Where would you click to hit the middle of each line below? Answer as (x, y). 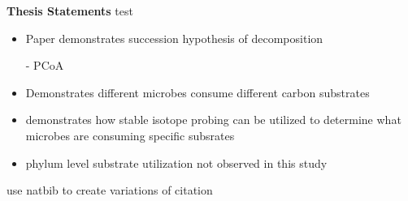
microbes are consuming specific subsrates (130, 135)
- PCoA (45, 65)
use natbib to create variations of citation (110, 190)
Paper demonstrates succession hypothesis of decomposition (174, 38)
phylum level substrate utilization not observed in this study (176, 163)
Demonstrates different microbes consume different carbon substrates (197, 92)
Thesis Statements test (70, 11)
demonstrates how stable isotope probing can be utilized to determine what (213, 120)
